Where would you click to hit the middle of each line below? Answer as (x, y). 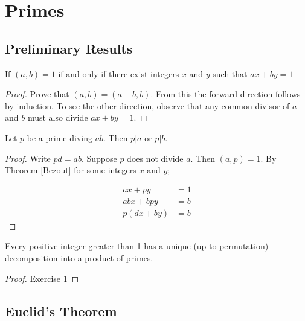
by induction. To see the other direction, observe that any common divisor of (147, 105)
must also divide (58, 117)
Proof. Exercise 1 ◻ (42, 278)
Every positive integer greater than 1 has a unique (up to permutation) (137, 246)
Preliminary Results (69, 48)
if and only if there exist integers (119, 73)
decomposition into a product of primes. (79, 258)
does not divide (155, 158)
